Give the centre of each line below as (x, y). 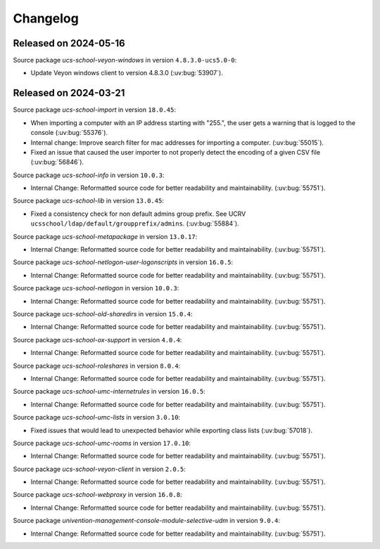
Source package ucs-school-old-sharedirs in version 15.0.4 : (103, 314)
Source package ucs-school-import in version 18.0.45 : (94, 110)
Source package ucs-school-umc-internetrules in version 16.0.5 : (109, 392)
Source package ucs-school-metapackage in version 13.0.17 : (105, 236)
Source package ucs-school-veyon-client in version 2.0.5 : (100, 469)
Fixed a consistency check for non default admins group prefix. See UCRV (138, 214)
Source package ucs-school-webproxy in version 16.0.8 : (97, 495)
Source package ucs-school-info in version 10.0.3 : (89, 175)
